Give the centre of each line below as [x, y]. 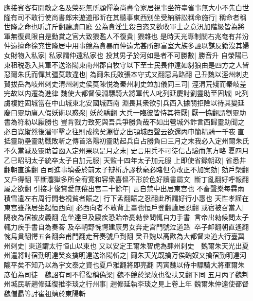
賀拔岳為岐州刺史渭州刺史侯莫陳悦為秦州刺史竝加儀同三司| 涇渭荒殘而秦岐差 [125, 83]
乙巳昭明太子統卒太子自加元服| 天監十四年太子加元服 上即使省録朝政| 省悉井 [125, 160]
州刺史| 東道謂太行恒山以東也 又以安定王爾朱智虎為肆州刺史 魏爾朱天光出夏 [126, 245]
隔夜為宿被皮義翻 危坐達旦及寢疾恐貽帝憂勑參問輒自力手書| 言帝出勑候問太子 [126, 217]
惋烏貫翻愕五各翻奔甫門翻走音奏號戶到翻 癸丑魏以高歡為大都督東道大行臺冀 [124, 236]
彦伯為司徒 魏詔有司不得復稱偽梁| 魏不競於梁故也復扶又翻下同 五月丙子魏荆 [126, 274]
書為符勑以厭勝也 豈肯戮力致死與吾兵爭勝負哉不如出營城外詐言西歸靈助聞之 [124, 122]
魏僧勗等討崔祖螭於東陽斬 [45, 293]
